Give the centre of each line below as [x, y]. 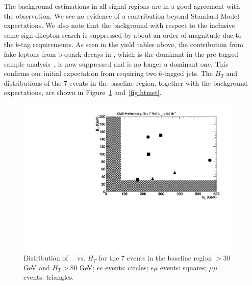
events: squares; [183, 267]
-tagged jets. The [187, 73]
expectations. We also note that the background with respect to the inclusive [120, 25]
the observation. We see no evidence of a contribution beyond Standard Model [122, 15]
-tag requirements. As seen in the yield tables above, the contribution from [131, 44]
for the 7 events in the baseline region [155, 258]
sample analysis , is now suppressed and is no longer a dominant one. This [116, 63]
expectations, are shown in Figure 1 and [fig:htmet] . [83, 92]
